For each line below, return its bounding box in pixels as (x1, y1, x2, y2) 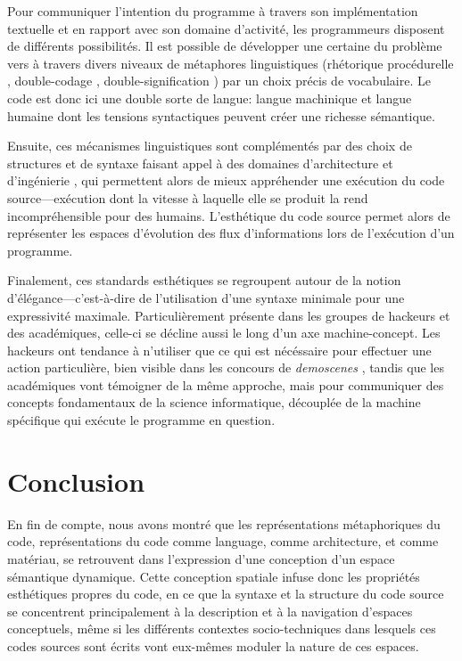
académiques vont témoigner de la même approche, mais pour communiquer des (7, 375, 444, 394)
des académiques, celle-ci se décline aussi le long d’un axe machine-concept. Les (7, 323, 441, 342)
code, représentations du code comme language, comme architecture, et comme (7, 532, 439, 551)
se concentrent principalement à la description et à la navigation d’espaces (7, 601, 413, 620)
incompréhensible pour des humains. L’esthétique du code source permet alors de (7, 206, 450, 224)
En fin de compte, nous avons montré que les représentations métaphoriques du (7, 514, 441, 533)
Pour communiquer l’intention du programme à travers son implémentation (7, 2, 418, 20)
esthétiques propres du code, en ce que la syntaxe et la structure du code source (7, 584, 444, 603)
